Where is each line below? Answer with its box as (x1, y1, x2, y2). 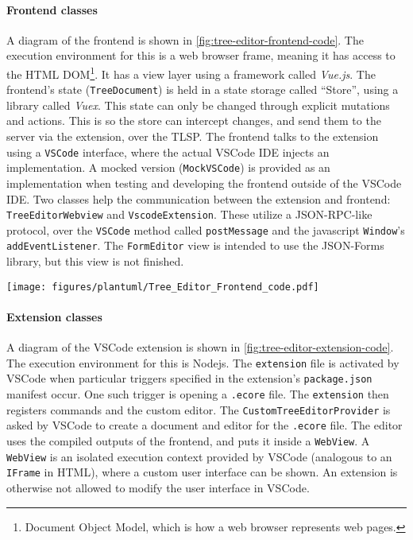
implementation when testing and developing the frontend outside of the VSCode (6, 174, 402, 191)
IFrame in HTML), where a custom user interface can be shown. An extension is (6, 464, 398, 480)
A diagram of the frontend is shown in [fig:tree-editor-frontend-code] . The (6, 31, 364, 48)
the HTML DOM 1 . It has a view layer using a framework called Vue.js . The (6, 63, 376, 82)
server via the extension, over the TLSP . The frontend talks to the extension (6, 128, 379, 145)
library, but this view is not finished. (6, 253, 184, 270)
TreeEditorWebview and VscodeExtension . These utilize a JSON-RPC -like (6, 206, 372, 223)
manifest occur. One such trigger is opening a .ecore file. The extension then (6, 386, 389, 402)
